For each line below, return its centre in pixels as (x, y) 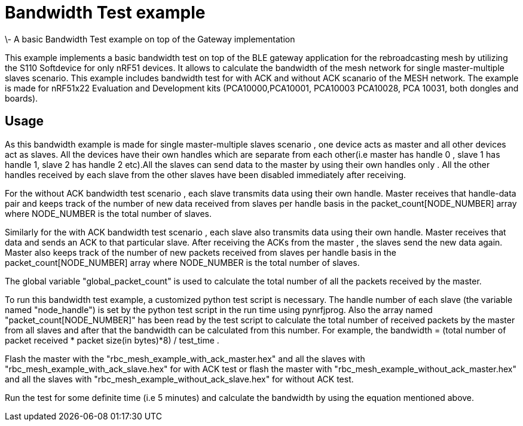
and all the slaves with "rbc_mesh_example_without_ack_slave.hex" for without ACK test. (179, 379)
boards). (22, 98)
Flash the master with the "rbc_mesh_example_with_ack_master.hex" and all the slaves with (185, 358)
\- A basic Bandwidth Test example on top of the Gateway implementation (150, 39)
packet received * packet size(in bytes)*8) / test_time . (112, 340)
